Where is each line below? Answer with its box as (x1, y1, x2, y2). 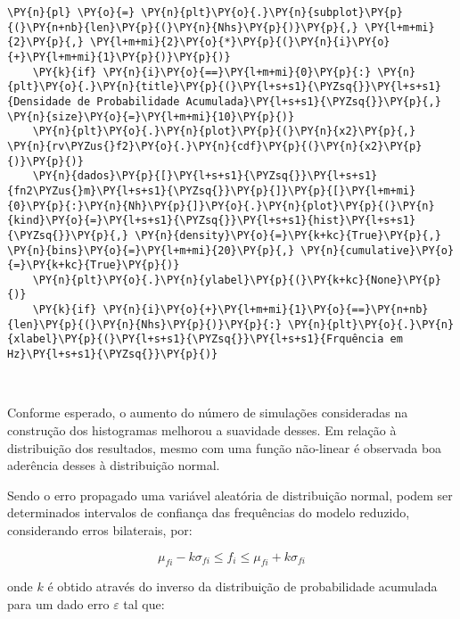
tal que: (123, 594, 165, 613)
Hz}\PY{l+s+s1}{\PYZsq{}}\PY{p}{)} (7, 348, 218, 361)
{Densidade (7, 95, 71, 108)
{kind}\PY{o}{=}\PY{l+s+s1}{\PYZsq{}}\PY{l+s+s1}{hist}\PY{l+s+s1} (7, 214, 416, 227)
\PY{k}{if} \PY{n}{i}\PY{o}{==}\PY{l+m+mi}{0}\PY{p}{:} (32, 65, 372, 78)
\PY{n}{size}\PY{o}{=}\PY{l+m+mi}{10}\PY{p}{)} (7, 110, 295, 123)
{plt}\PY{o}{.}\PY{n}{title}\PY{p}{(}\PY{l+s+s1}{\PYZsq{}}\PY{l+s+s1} (7, 80, 441, 94)
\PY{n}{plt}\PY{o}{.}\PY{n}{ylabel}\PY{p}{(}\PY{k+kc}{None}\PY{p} (32, 273, 441, 286)
